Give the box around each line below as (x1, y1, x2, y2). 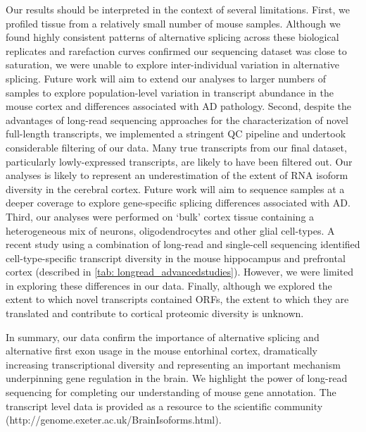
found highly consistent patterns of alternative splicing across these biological (6, 30, 339, 44)
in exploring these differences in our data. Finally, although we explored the (6, 278, 332, 292)
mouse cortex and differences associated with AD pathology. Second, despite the (6, 99, 352, 113)
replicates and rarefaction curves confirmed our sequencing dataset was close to (6, 43, 347, 58)
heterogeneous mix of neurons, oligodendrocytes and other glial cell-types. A (6, 223, 335, 237)
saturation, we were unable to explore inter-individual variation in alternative (6, 57, 340, 72)
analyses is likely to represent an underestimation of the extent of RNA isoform (6, 168, 348, 183)
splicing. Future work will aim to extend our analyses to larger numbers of (6, 70, 326, 85)
